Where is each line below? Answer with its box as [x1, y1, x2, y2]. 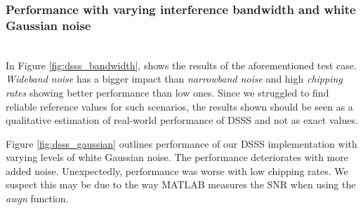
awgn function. [6, 191, 69, 206]
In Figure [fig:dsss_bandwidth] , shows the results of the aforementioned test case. [6, 57, 357, 72]
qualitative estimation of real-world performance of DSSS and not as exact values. [6, 113, 358, 127]
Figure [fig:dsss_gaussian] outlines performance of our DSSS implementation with [6, 136, 357, 150]
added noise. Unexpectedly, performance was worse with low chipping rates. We [6, 163, 348, 178]
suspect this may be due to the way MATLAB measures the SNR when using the [6, 177, 356, 192]
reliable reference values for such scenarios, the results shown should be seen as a [6, 99, 353, 113]
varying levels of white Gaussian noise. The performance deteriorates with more [6, 150, 348, 164]
